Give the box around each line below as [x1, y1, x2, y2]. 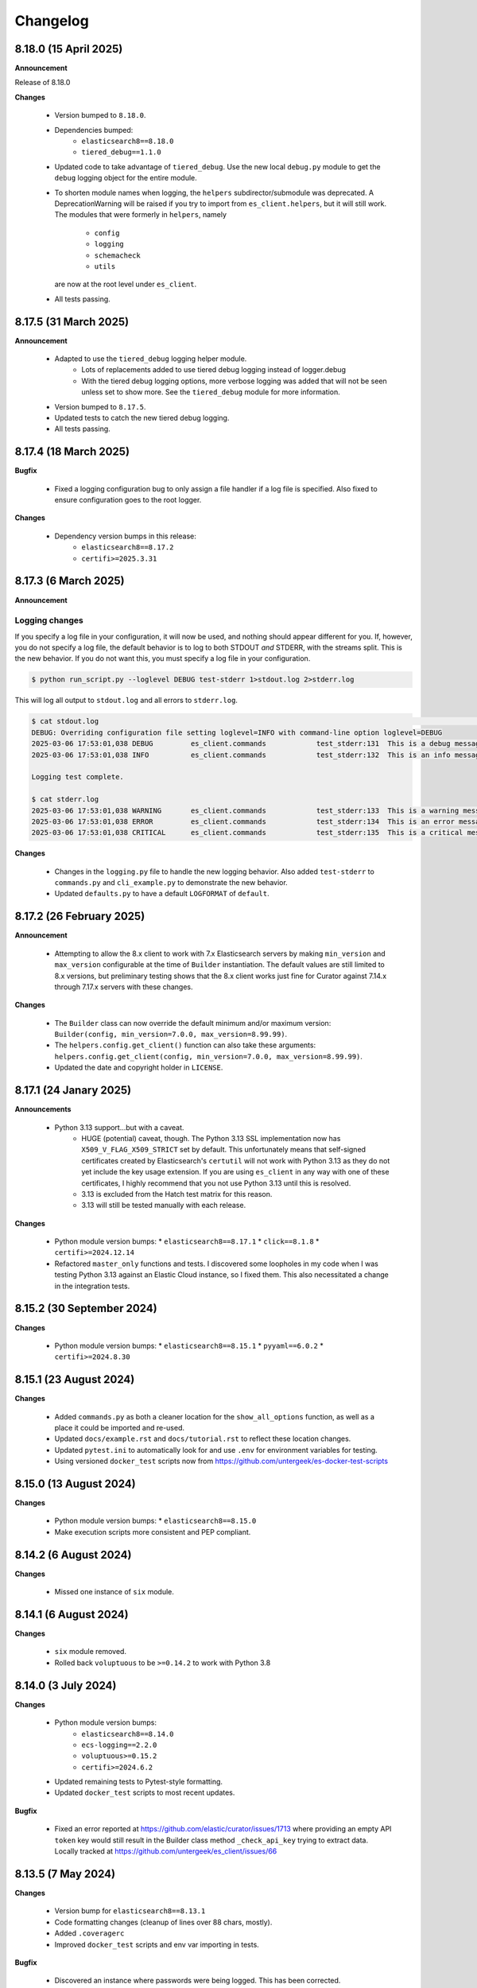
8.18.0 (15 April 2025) [14, 42, 123, 56]
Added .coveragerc [54, 1928, 125, 1938]
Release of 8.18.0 [14, 78, 71, 87]
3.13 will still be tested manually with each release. [81, 1201, 246, 1210]
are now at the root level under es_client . [54, 279, 197, 289]
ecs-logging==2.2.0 [81, 1740, 157, 1749]
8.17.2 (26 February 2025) [14, 910, 145, 923]
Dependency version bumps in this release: [54, 531, 196, 541]
